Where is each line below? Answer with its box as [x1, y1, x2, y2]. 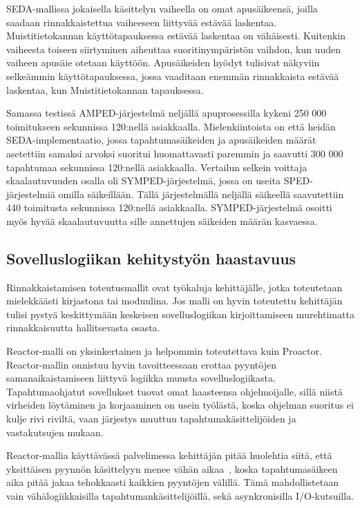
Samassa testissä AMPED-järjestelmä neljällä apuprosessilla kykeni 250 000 [6, 106, 327, 120]
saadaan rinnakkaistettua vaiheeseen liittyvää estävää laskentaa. [6, 14, 277, 29]
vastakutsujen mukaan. [6, 424, 104, 439]
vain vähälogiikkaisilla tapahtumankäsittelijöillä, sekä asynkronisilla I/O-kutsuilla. [6, 489, 354, 503]
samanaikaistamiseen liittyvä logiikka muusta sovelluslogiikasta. [6, 371, 276, 385]
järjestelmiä [6, 186, 55, 201]
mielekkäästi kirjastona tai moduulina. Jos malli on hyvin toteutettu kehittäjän [6, 293, 343, 308]
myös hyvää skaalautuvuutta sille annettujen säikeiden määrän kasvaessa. [6, 213, 318, 228]
